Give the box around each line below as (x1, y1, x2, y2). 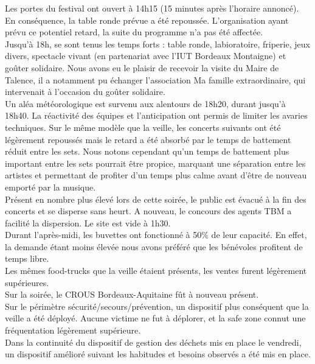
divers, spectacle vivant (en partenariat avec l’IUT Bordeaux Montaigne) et (5, 49, 286, 62)
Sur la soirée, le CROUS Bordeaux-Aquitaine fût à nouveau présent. (5, 288, 259, 301)
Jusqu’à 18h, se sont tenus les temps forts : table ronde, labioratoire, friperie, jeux (5, 37, 310, 50)
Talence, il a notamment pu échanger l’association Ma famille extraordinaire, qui (5, 73, 306, 86)
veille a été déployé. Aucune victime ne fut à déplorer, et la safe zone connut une (5, 312, 306, 324)
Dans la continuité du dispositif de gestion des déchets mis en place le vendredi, (5, 335, 302, 348)
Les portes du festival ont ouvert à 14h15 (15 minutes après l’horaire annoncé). (5, 2, 299, 14)
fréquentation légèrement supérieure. (5, 324, 141, 337)
